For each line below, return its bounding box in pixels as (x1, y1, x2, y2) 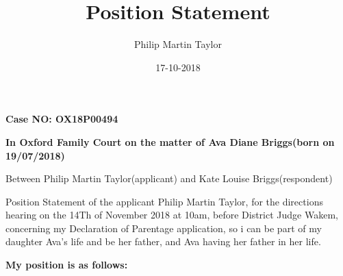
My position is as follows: (5, 258, 128, 272)
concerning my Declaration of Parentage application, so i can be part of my (5, 221, 322, 235)
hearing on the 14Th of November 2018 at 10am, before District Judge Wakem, (5, 208, 338, 222)
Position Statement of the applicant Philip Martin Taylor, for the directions (5, 194, 323, 208)
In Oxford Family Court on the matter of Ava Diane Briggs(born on (5, 134, 335, 149)
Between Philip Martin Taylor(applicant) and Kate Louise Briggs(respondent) (5, 171, 333, 186)
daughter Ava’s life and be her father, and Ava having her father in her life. (5, 234, 321, 249)
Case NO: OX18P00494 (5, 112, 118, 126)
